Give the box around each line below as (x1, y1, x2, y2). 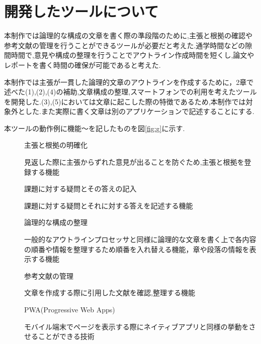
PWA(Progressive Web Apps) (24, 304, 115, 314)
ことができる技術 (38, 331, 95, 341)
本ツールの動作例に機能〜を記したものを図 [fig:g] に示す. (4, 123, 185, 133)
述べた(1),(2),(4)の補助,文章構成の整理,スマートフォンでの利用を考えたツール (4, 86, 257, 97)
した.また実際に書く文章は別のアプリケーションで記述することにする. (25, 106, 254, 117)
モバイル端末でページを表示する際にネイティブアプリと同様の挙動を (24, 321, 249, 331)
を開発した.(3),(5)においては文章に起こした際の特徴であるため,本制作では (4, 96, 246, 106)
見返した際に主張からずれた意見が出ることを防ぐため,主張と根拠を (24, 157, 244, 167)
